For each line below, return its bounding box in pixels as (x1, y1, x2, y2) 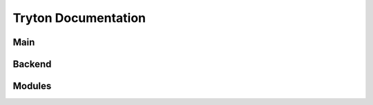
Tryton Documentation (12, 10, 146, 25)
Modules (12, 80, 52, 92)
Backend (12, 58, 52, 70)
